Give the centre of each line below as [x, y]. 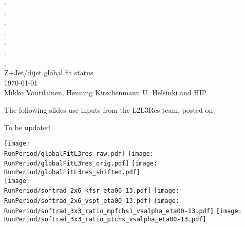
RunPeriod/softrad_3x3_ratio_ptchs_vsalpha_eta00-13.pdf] [105, 220]
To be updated [27, 127]
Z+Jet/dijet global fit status [49, 73]
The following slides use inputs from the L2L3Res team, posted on [109, 109]
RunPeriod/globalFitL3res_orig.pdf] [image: [81, 164]
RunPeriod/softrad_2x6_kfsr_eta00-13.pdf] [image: [92, 191]
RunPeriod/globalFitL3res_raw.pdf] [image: [79, 153]
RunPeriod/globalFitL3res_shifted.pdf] [72, 172]
